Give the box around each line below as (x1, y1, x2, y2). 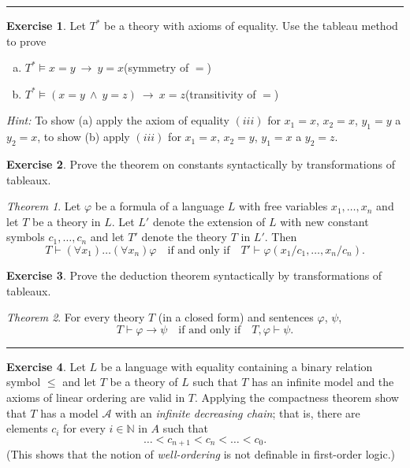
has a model (40, 404, 99, 421)
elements (6, 420, 48, 436)
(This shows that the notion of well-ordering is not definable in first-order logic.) (6, 446, 395, 462)
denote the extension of (152, 213, 266, 229)
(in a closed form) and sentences (158, 309, 314, 325)
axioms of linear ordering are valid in (6, 388, 185, 405)
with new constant (280, 213, 369, 229)
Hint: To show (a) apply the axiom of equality (6, 112, 229, 128)
